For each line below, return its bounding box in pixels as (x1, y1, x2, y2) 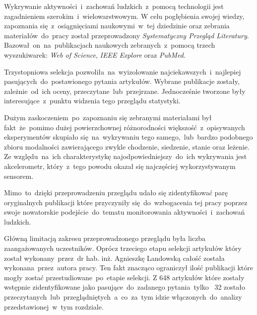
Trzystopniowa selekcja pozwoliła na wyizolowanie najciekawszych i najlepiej (4, 66, 241, 77)
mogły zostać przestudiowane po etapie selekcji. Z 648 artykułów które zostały (4, 272, 245, 282)
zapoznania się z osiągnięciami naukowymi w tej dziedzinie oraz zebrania (4, 20, 230, 31)
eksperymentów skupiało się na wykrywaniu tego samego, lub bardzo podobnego (4, 132, 253, 142)
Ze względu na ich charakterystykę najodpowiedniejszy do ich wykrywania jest (4, 151, 247, 161)
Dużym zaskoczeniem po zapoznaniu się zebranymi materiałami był (4, 112, 212, 122)
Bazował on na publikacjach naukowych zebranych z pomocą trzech (4, 40, 215, 50)
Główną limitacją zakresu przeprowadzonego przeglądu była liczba (4, 233, 206, 243)
